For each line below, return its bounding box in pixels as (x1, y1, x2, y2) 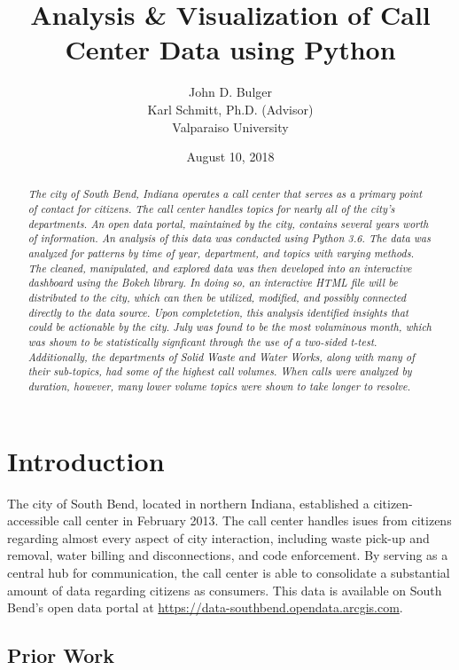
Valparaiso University (172, 117, 289, 136)
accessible (7, 511, 59, 530)
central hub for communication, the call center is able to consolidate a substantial (7, 563, 450, 581)
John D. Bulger (189, 83, 272, 101)
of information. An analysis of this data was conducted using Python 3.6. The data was (27, 231, 431, 246)
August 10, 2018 (186, 147, 275, 166)
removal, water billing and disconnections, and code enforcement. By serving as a (7, 546, 448, 564)
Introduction (7, 442, 165, 478)
